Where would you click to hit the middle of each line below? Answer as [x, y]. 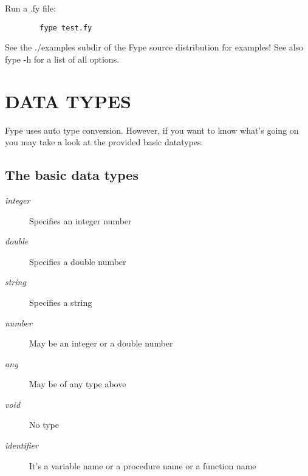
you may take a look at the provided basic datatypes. [104, 142]
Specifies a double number [78, 261]
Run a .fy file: [30, 8]
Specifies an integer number [80, 220]
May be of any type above [78, 384]
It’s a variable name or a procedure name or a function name [143, 465]
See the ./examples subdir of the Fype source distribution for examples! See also [154, 47]
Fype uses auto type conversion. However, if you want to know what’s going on [152, 130]
